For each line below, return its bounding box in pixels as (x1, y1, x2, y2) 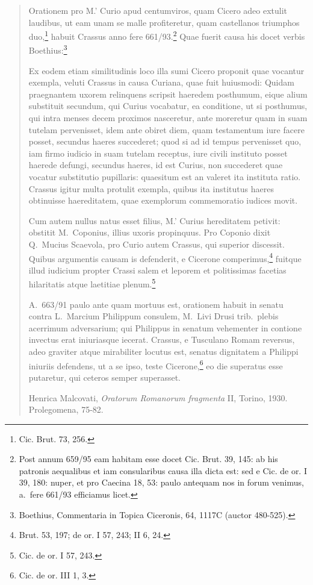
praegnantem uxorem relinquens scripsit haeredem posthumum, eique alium (28, 87, 308, 100)
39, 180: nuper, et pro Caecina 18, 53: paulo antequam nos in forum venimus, (19, 476, 304, 489)
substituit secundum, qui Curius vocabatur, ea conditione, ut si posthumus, (28, 99, 308, 112)
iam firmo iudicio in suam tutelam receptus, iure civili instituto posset (28, 146, 288, 159)
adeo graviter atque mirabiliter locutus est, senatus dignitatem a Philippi (28, 345, 299, 358)
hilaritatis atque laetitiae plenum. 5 (28, 276, 156, 290)
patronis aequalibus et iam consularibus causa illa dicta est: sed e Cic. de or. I (19, 464, 307, 477)
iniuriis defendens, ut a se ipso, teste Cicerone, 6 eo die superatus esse (28, 357, 283, 372)
